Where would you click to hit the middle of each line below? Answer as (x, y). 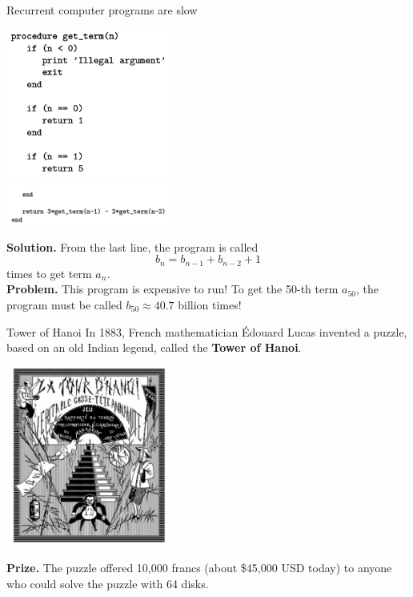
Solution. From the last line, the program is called (132, 246)
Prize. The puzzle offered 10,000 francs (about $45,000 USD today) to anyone (199, 568)
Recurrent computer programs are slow (102, 10)
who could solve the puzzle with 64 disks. (108, 583)
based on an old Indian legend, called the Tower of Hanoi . (154, 347)
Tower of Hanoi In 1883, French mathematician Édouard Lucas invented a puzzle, (207, 331)
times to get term (49, 273)
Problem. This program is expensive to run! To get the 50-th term (172, 289)
